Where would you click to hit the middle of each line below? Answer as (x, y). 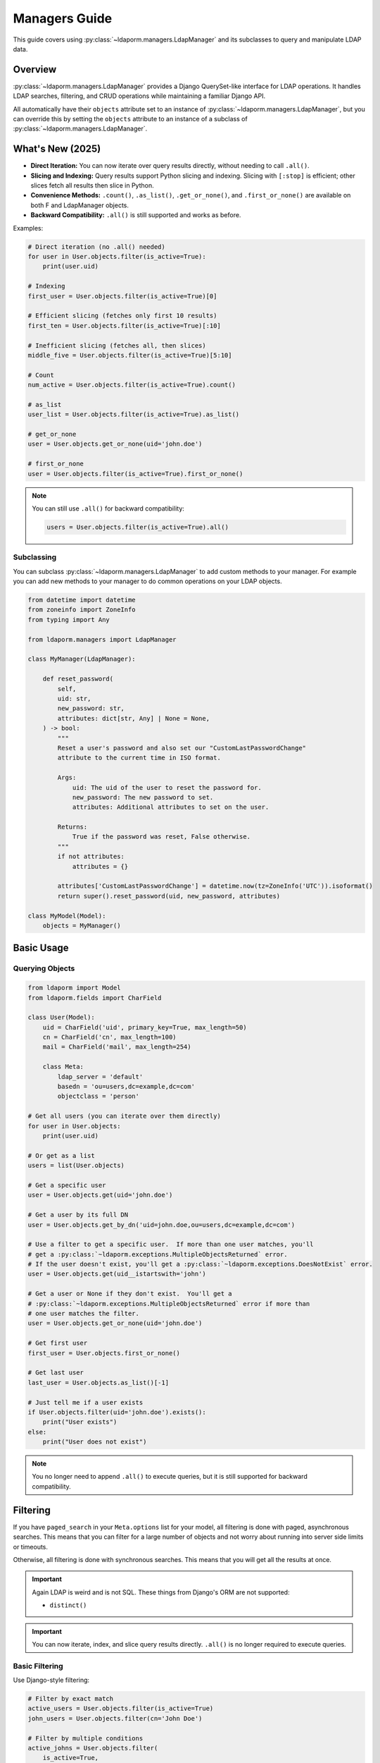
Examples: (28, 228)
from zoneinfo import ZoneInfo (82, 610)
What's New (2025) (57, 149)
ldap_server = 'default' (100, 1076)
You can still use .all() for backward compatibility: (108, 508)
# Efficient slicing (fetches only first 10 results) (122, 316)
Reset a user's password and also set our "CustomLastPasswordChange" (182, 748)
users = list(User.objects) (76, 1166)
